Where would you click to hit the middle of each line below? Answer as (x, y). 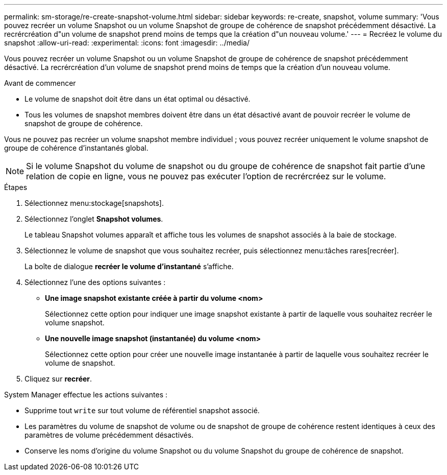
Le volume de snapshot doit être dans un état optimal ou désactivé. (138, 99)
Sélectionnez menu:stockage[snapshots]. (94, 203)
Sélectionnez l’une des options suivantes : (95, 282)
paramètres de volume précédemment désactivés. (109, 435)
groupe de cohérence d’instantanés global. (76, 148)
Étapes (16, 187)
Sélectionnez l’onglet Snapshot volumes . (94, 219)
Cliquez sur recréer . (58, 379)
